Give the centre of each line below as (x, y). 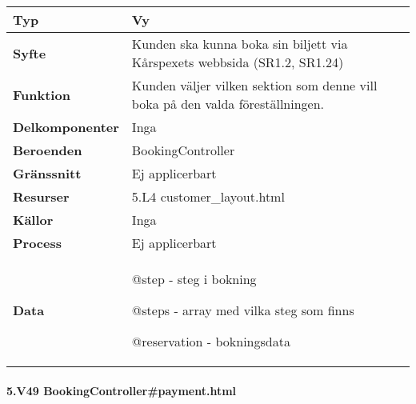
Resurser (41, 196)
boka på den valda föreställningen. (228, 104)
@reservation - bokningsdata (211, 341)
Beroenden (48, 150)
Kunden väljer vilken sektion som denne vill (254, 85)
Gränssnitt (47, 173)
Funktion (42, 94)
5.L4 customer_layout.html (208, 196)
